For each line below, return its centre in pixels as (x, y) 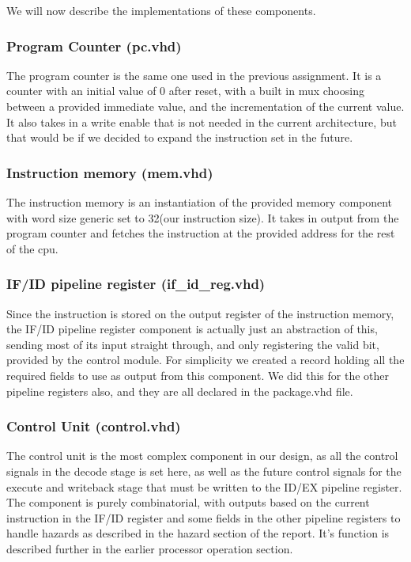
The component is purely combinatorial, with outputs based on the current (188, 502)
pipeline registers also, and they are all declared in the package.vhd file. (180, 391)
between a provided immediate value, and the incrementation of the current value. (205, 106)
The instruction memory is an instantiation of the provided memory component (200, 202)
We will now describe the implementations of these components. (161, 10)
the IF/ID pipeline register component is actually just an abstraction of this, (192, 329)
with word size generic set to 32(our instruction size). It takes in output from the (203, 217)
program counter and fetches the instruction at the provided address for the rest (201, 233)
